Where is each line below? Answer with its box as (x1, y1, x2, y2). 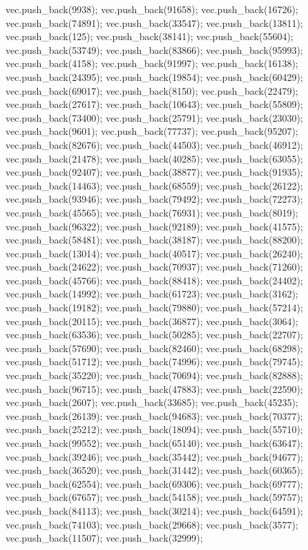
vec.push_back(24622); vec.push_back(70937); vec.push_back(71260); (6, 259, 303, 274)
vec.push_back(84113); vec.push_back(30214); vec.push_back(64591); (6, 503, 303, 517)
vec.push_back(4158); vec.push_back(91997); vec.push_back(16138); (6, 56, 298, 71)
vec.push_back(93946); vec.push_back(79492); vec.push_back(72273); (6, 192, 303, 206)
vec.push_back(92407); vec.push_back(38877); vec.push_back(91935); (6, 165, 303, 179)
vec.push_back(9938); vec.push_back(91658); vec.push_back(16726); (6, 2, 298, 16)
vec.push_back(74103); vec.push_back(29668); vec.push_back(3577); (6, 517, 298, 531)
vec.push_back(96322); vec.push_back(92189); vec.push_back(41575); (6, 219, 303, 233)
